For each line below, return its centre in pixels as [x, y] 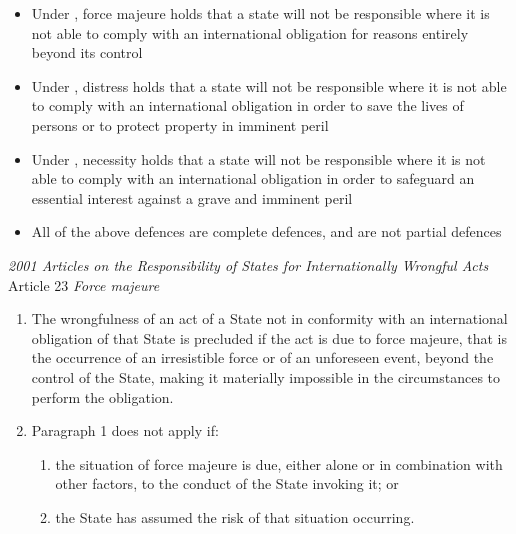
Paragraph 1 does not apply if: [125, 430]
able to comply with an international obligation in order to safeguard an [253, 178]
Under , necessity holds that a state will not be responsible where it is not [258, 158]
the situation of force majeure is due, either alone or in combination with [279, 463]
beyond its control [87, 52]
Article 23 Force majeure [84, 284]
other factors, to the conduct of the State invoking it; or [227, 483]
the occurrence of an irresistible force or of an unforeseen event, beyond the [262, 357]
